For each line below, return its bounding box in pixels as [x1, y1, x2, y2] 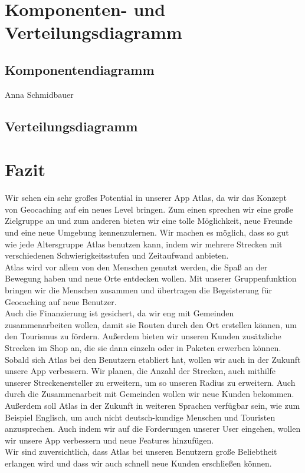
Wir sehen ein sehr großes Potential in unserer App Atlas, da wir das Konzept [5, 191, 287, 204]
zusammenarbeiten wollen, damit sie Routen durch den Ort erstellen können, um [5, 318, 297, 330]
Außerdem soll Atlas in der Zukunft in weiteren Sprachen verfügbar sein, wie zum [5, 399, 300, 411]
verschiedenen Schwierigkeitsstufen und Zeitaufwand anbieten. [5, 249, 229, 262]
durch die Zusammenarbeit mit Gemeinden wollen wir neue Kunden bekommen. [5, 388, 294, 400]
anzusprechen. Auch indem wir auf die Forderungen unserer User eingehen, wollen [5, 422, 301, 435]
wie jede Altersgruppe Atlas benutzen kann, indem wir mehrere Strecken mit [5, 237, 283, 250]
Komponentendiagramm [5, 60, 155, 78]
